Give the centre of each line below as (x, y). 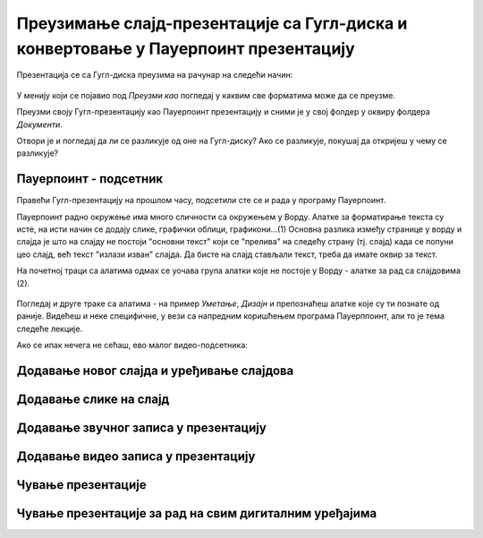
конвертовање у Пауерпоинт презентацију (186, 48)
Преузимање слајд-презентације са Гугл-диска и (212, 23)
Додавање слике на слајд (93, 399)
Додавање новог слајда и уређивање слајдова (155, 370)
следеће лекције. (50, 329)
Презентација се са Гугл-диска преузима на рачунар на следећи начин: (155, 75)
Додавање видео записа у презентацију (136, 456)
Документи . (39, 124)
